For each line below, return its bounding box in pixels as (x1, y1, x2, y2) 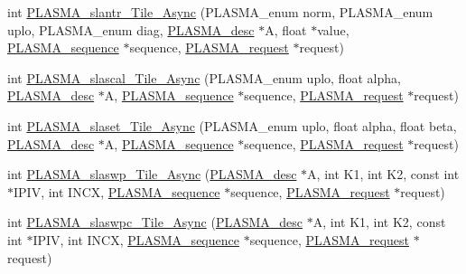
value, (317, 20, 349, 39)
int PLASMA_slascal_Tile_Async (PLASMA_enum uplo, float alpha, (7, 68, 401, 87)
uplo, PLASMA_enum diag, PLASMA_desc (7, 20, 255, 39)
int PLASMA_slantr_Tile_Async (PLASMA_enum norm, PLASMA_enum (7, 3, 433, 21)
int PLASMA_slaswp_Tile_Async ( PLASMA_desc (7, 165, 297, 184)
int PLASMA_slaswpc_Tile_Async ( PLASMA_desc (7, 213, 303, 231)
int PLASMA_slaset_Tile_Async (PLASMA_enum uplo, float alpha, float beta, (7, 116, 457, 135)
